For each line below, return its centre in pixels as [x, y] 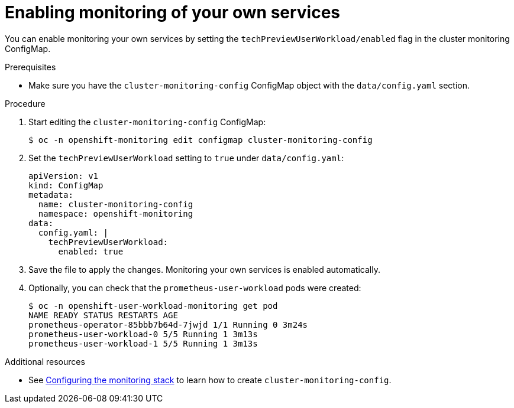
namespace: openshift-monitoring [116, 213]
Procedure [25, 103]
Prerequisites [30, 67]
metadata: [51, 195]
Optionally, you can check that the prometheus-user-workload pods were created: [195, 288]
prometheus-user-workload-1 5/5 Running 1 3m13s [143, 343]
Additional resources [45, 361]
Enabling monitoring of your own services [173, 12]
